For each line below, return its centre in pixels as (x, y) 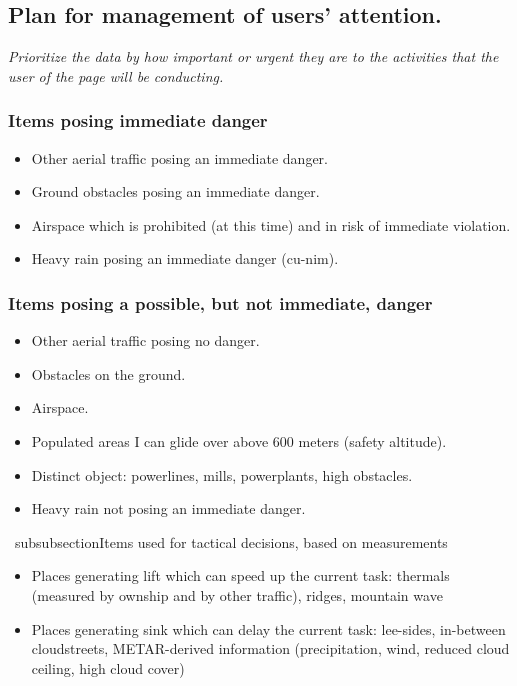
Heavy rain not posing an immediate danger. (168, 508)
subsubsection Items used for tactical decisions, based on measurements (231, 541)
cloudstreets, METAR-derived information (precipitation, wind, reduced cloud (270, 648)
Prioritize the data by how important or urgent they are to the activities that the (253, 56)
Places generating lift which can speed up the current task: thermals (240, 575)
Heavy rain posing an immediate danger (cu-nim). (185, 258)
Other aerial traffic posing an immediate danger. (179, 157)
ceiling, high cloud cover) (108, 667)
